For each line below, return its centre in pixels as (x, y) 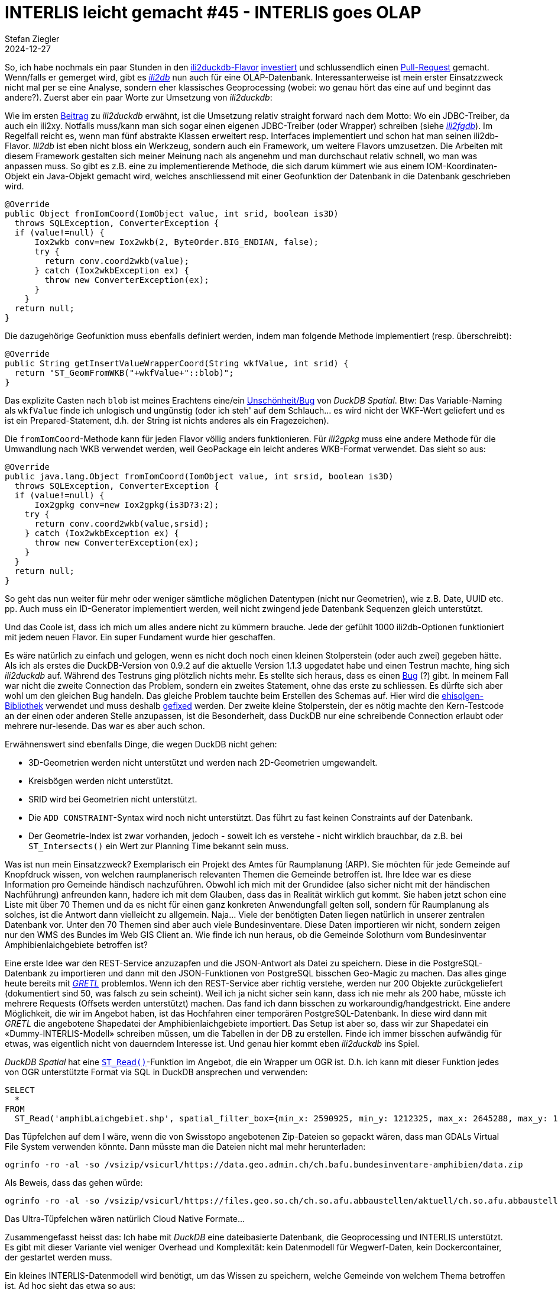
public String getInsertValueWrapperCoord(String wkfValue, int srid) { (177, 363)
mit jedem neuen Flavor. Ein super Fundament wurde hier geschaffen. (140, 637)
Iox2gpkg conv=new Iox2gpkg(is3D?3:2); (127, 504)
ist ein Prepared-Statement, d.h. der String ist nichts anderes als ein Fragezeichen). (167, 420)
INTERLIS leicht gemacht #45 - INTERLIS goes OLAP (213, 12)
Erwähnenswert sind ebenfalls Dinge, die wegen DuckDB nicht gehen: (141, 744)
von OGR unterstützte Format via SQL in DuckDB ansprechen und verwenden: (156, 1072)
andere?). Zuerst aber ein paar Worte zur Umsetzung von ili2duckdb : (139, 97)
